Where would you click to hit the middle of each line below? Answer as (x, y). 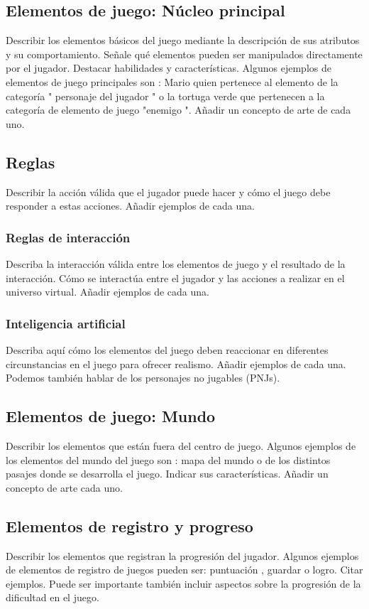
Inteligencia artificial (66, 323)
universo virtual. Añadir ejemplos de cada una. (108, 292)
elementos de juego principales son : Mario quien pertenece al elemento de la (172, 81)
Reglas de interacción (68, 237)
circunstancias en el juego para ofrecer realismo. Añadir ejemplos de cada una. (176, 363)
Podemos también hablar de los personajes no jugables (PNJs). (143, 378)
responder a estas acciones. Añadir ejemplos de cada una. (130, 206)
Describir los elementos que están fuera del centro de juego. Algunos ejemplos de (181, 445)
